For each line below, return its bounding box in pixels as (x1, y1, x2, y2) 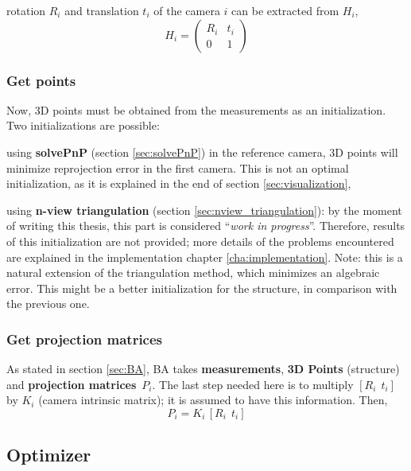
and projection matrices (6, 376, 137, 392)
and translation (64, 2, 139, 18)
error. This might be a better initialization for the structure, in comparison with (6, 279, 397, 296)
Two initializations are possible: (6, 117, 160, 134)
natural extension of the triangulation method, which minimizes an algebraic (6, 264, 380, 281)
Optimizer (6, 442, 91, 467)
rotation (6, 2, 46, 18)
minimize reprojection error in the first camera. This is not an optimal (6, 159, 349, 176)
